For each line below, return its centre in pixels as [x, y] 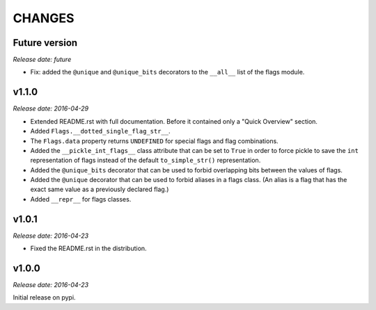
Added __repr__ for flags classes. [81, 199]
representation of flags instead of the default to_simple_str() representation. [146, 161]
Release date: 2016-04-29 [51, 108]
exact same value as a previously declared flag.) [100, 189]
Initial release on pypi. [44, 297]
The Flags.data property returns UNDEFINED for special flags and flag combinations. [154, 141]
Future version [45, 43]
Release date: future [42, 60]
